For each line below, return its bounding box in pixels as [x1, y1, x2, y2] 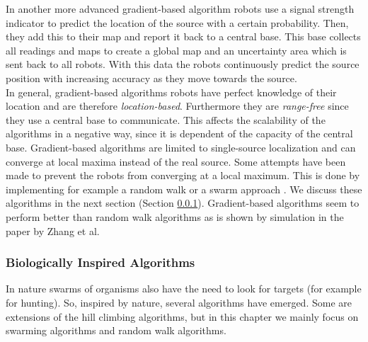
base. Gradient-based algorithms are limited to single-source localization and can [6, 139, 356, 154]
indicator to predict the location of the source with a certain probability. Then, [6, 15, 349, 30]
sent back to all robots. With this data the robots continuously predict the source [6, 57, 360, 72]
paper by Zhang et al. [6, 223, 100, 238]
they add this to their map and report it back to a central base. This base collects [6, 29, 361, 44]
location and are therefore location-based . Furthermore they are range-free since [6, 98, 349, 113]
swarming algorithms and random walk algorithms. [6, 323, 226, 338]
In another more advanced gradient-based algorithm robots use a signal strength [6, 1, 355, 16]
